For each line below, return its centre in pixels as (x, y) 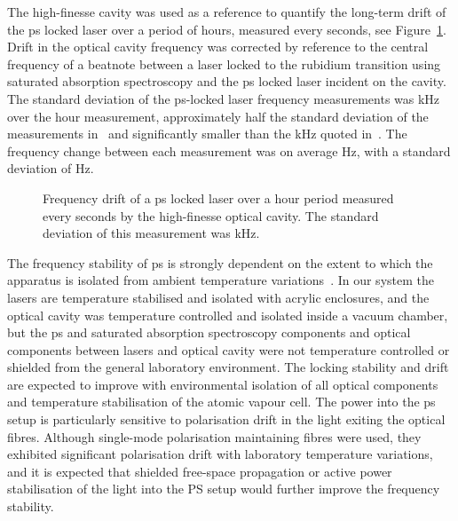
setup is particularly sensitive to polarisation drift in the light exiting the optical (226, 419)
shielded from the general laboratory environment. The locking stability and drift (228, 367)
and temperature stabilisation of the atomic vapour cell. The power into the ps (221, 402)
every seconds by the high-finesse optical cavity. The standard (211, 215)
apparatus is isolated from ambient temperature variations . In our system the (221, 280)
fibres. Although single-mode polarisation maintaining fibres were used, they (214, 436)
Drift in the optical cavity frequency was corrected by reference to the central (218, 47)
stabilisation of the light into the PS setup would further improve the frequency (224, 489)
